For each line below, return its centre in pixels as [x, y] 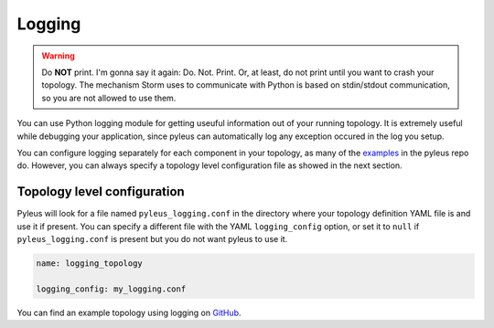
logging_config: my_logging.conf [111, 289]
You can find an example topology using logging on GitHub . [129, 312]
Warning [58, 56]
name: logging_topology [90, 263]
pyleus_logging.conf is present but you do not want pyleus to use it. [152, 238]
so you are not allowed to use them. [109, 98]
